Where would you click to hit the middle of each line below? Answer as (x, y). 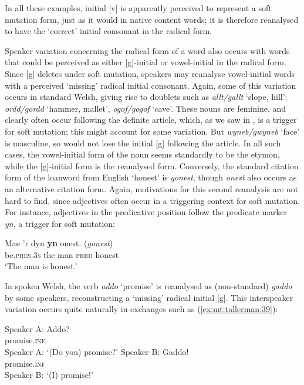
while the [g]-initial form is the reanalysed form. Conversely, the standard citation (152, 165)
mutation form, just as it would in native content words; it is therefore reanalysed (152, 19)
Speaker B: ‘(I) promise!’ (49, 375)
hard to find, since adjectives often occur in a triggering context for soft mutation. (152, 200)
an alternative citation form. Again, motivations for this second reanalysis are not (152, 188)
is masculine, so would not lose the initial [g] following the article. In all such (143, 143)
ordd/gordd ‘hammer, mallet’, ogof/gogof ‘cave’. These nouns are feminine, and (146, 108)
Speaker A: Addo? (37, 328)
